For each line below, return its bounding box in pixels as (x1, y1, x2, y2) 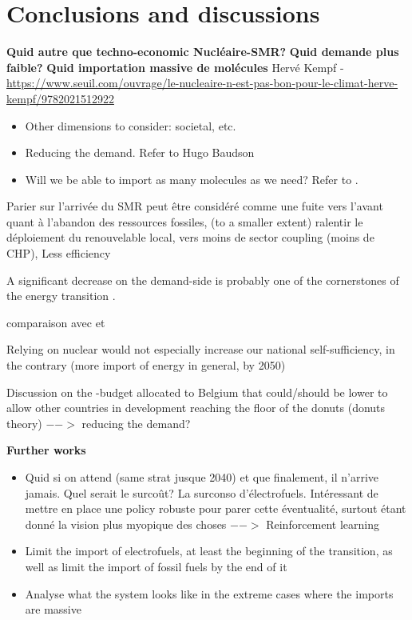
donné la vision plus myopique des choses (25, 515, 227, 532)
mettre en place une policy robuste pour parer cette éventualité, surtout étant (25, 500, 406, 517)
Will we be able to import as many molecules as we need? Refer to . (25, 170, 359, 187)
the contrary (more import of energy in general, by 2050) (6, 357, 286, 374)
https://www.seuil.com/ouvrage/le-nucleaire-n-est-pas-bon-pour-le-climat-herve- (6, 74, 398, 91)
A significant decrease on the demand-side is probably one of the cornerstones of (6, 271, 399, 288)
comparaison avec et (6, 314, 105, 330)
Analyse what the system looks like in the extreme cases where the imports (25, 585, 394, 602)
